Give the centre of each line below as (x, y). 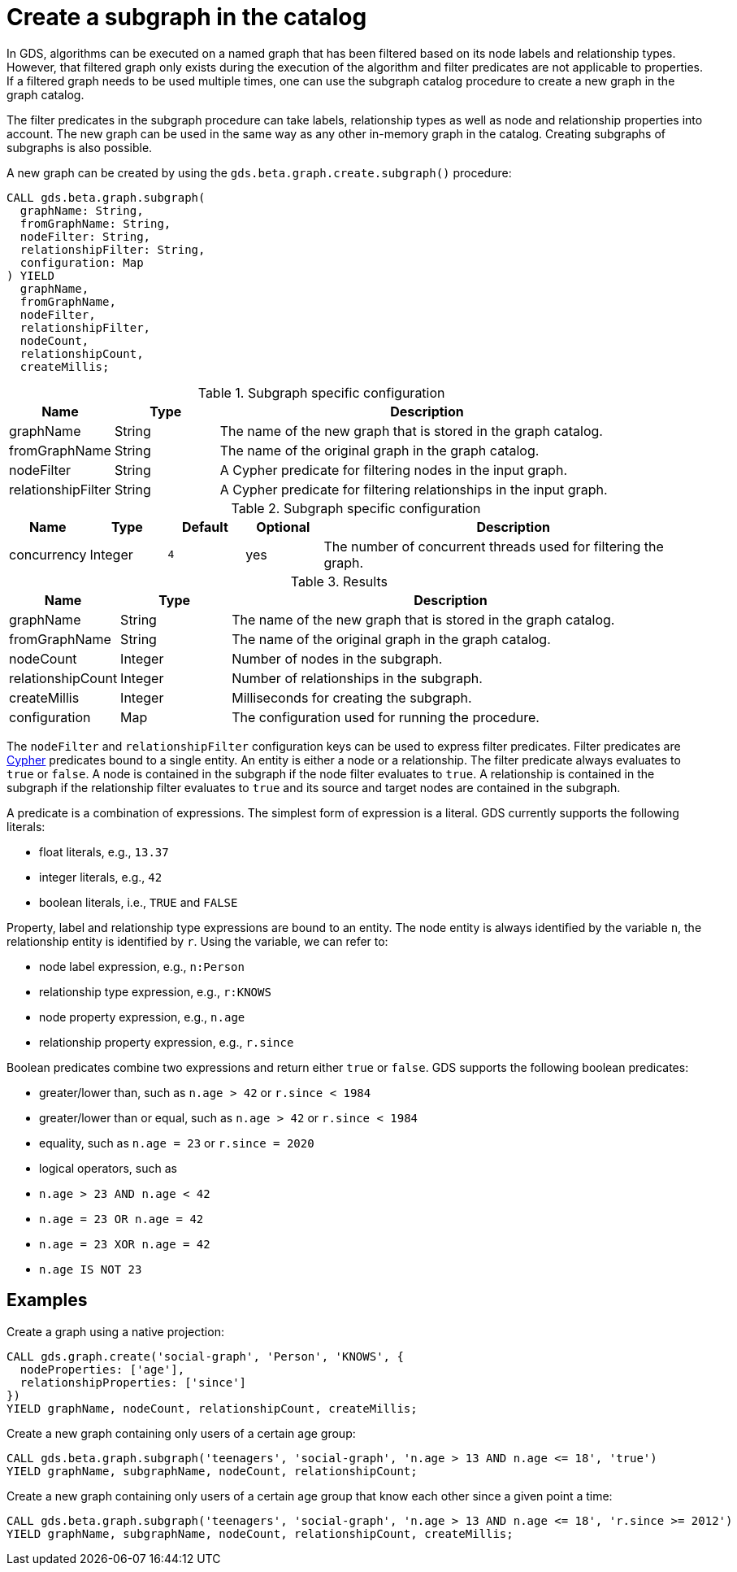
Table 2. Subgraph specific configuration (356, 508)
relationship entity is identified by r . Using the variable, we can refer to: (197, 941)
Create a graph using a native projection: (115, 1331)
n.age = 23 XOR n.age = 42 (125, 1244)
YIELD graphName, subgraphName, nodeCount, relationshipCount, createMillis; (260, 1533)
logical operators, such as (108, 1168)
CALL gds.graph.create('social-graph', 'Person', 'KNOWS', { (205, 1356)
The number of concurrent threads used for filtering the (494, 546)
